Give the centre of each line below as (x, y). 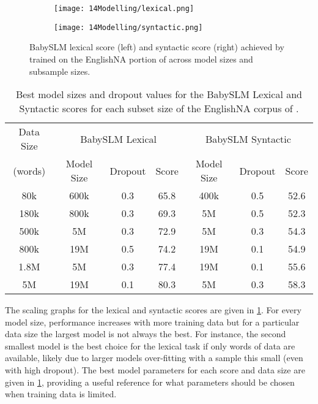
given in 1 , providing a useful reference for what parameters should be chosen (150, 382)
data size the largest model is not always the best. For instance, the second (146, 334)
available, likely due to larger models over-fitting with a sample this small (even (154, 358)
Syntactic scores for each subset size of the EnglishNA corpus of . (159, 109)
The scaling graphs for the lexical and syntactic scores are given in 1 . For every (153, 310)
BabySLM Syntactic (248, 139)
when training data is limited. (61, 394)
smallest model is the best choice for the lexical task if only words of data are (150, 345)
